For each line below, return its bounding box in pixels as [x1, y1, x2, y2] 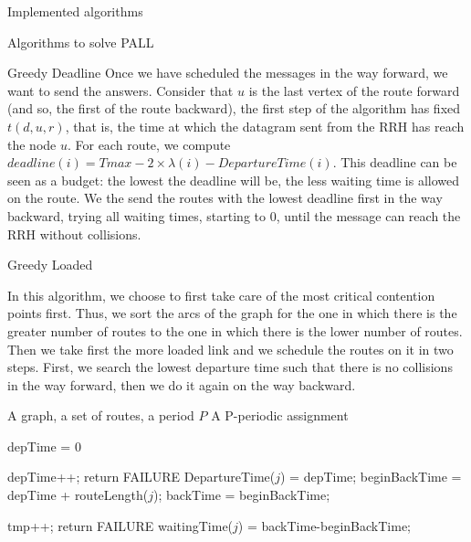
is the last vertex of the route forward [248, 80, 460, 100]
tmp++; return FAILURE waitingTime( [7, 515, 234, 535]
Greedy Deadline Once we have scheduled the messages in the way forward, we [7, 63, 448, 82]
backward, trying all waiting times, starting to [7, 206, 267, 225]
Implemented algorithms [7, 2, 143, 20]
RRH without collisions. [7, 224, 141, 243]
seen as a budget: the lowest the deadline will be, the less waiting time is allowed [7, 170, 460, 189]
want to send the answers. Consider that [7, 80, 234, 100]
